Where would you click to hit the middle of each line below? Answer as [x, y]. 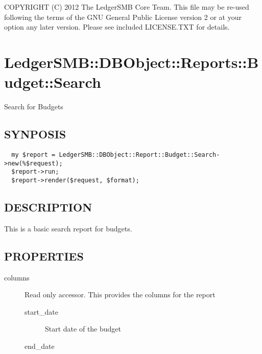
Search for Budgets [34, 107]
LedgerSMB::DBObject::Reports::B [132, 62]
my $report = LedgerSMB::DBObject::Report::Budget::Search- [116, 155]
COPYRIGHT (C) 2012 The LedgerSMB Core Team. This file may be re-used [127, 7]
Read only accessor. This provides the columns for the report [120, 294]
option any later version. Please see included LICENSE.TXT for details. [117, 27]
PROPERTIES [44, 256]
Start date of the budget [83, 329]
